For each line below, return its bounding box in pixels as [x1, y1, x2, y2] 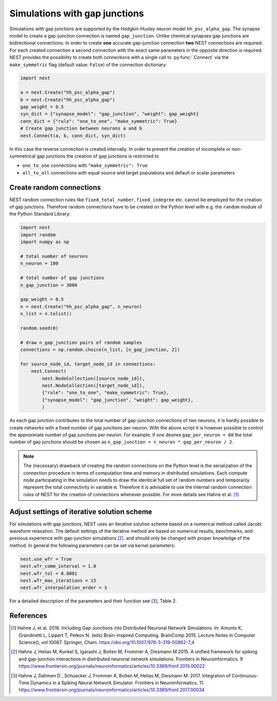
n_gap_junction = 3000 [20, 282, 77, 288]
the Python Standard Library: [9, 211, 71, 217]
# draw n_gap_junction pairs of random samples [20, 339, 142, 345]
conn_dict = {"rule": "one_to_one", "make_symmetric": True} [20, 118, 177, 124]
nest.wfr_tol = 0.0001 [20, 570, 77, 576]
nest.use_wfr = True [20, 556, 72, 562]
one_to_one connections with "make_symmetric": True [22, 162, 148, 169]
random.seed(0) [20, 325, 58, 331]
